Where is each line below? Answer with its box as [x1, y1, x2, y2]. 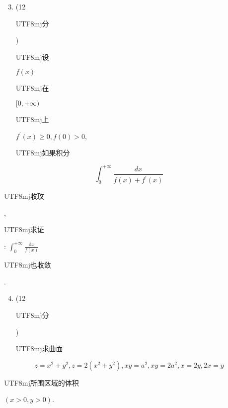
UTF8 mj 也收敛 [4, 260, 51, 270]
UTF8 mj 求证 [4, 224, 44, 235]
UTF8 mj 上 [15, 114, 49, 124]
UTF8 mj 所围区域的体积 [4, 377, 79, 388]
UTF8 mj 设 [15, 51, 49, 62]
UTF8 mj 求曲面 [15, 343, 63, 354]
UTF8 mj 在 [15, 83, 49, 93]
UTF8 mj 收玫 [4, 191, 44, 201]
